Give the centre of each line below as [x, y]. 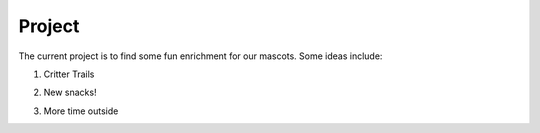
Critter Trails [69, 74]
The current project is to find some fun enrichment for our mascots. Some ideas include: [200, 56]
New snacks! [70, 92]
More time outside [81, 111]
